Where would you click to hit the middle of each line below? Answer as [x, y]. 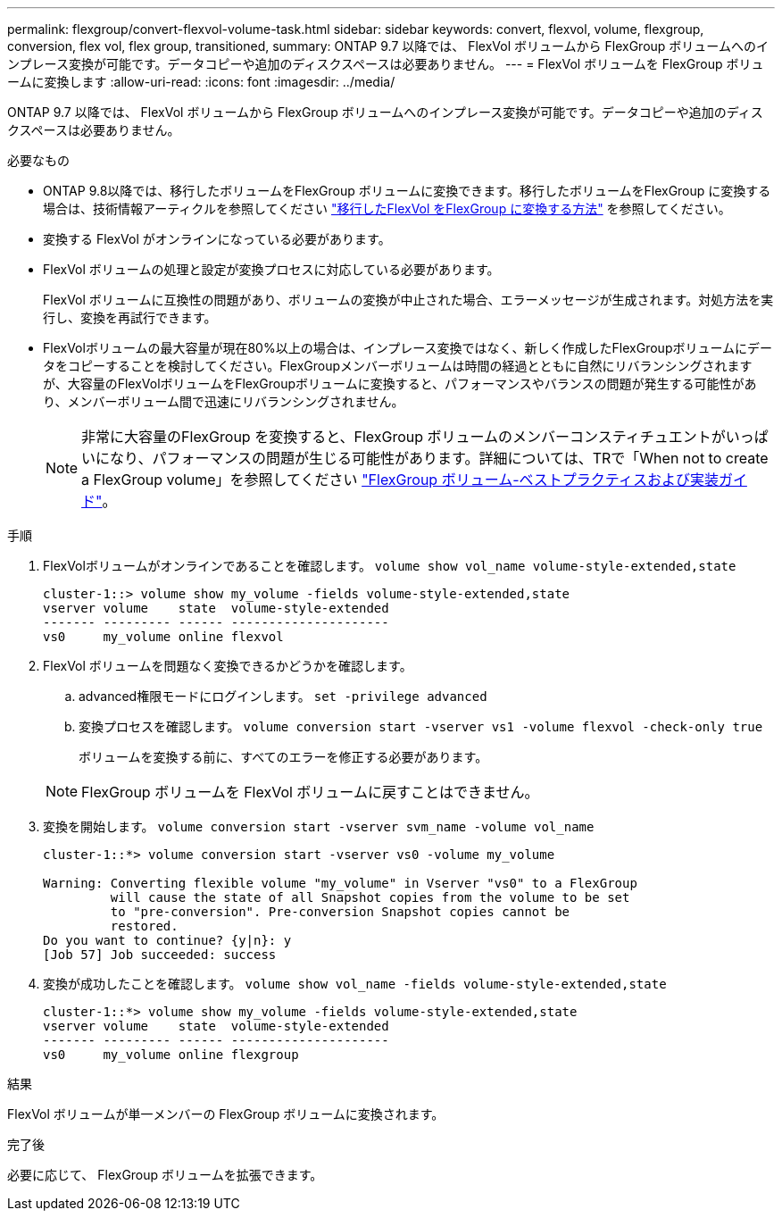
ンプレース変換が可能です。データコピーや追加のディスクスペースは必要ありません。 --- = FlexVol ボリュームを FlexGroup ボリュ [386, 64]
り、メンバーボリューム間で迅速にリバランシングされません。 [224, 401]
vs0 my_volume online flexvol [163, 637]
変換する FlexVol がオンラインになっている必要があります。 [217, 239]
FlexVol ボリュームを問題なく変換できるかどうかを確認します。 [228, 666]
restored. [144, 926]
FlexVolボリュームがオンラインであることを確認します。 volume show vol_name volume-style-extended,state [390, 566]
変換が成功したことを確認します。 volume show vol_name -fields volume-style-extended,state [355, 984]
